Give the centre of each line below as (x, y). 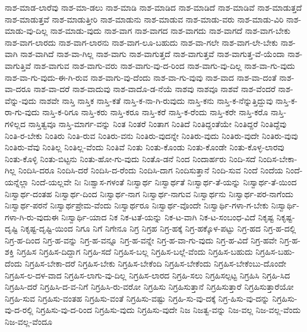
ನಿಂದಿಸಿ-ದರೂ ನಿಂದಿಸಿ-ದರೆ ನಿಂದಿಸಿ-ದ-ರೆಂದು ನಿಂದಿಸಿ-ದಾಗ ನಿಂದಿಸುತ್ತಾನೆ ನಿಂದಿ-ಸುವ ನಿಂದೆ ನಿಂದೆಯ (151, 170)
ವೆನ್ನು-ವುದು (21, 100)
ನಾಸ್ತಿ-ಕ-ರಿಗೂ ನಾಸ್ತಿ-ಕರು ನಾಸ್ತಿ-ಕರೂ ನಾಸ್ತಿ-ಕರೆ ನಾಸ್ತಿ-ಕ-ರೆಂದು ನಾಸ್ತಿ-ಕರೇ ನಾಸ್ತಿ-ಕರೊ (155, 112)
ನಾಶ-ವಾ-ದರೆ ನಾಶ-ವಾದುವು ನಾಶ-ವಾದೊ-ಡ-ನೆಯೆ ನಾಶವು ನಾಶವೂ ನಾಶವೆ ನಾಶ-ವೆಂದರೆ (154, 89)
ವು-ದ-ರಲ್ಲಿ (19, 310)
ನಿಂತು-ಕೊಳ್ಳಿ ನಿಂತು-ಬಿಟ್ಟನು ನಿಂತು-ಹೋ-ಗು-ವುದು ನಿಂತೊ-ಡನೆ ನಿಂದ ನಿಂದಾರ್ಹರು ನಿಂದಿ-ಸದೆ (130, 158)
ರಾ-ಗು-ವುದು (22, 112)
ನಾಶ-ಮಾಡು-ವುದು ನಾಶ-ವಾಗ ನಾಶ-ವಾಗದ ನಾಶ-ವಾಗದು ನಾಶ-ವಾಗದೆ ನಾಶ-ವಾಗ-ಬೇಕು (170, 31)
